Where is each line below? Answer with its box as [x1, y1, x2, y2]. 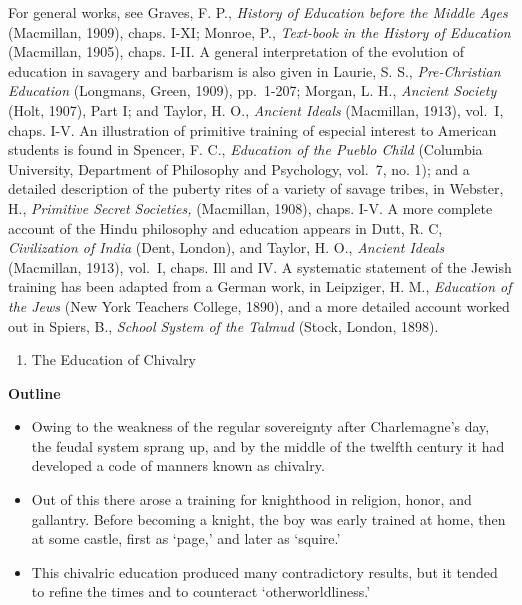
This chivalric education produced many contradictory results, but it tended [31, 561, 498, 582]
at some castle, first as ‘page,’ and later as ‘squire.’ [31, 528, 341, 549]
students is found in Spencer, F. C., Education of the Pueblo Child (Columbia [8, 139, 483, 160]
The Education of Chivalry [31, 349, 196, 370]
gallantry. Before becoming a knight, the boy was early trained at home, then [31, 508, 506, 529]
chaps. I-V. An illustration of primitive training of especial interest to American [8, 119, 497, 140]
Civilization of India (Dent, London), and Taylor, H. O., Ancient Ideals [8, 237, 445, 258]
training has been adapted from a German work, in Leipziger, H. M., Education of [8, 276, 512, 297]
